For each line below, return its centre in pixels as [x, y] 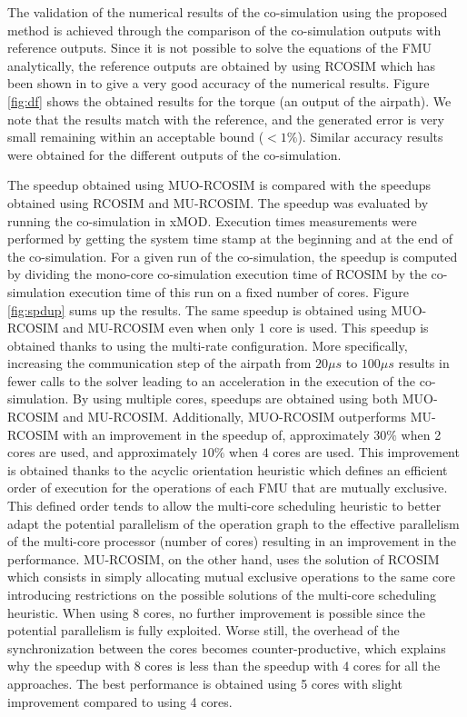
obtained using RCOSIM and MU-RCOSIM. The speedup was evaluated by [218, 202]
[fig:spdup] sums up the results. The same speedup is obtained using [197, 309]
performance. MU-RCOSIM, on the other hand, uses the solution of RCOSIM [224, 558]
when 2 [421, 434]
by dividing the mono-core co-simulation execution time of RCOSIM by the [217, 274]
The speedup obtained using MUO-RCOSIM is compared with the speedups [219, 185]
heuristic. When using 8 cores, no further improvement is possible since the [216, 612]
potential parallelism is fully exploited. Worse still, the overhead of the [204, 630]
